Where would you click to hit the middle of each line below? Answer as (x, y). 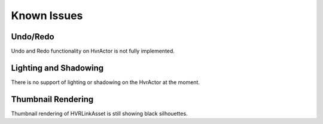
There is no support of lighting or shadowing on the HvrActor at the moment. (106, 82)
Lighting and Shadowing (57, 68)
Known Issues (47, 15)
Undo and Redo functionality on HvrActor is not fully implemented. (93, 51)
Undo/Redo (33, 37)
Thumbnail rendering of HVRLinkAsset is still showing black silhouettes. (99, 113)
